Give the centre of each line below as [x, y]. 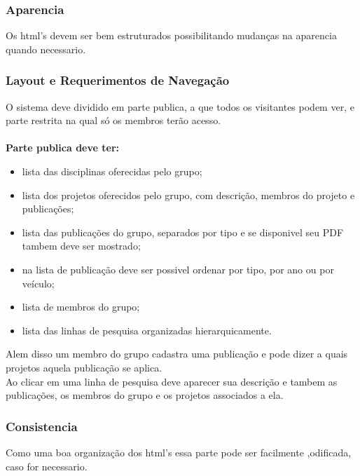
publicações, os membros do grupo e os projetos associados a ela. [145, 395]
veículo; [38, 283]
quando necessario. [46, 49]
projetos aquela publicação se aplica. [84, 367]
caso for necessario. [47, 466]
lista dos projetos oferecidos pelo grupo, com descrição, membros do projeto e [188, 195]
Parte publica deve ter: [62, 148]
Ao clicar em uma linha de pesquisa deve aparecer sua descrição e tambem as [172, 381]
